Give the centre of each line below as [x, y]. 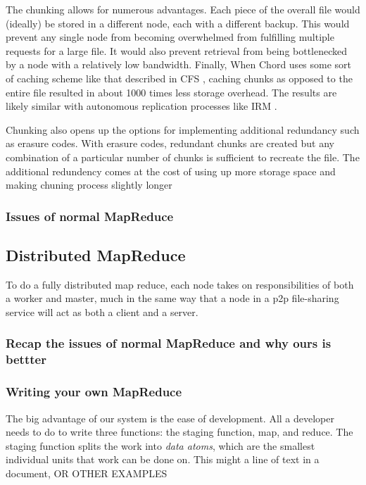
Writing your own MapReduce [94, 392]
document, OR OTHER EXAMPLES [87, 473]
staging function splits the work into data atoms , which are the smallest [160, 445]
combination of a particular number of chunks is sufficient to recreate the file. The [183, 157]
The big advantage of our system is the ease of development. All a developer [170, 418]
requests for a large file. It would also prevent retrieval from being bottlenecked [177, 50]
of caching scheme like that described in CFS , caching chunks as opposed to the [179, 78]
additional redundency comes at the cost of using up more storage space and [171, 171]
